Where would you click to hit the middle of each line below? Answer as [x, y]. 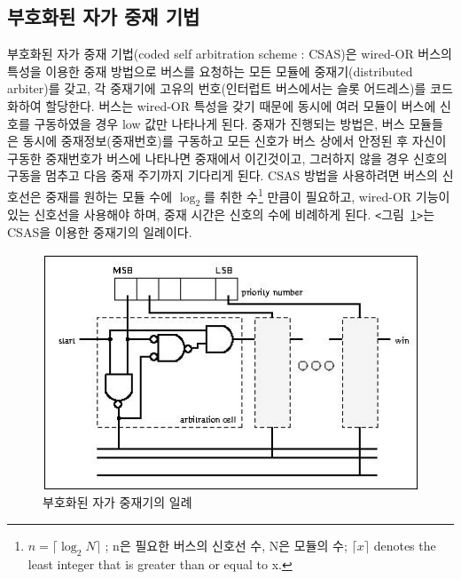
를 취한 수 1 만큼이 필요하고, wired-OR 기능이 [327, 194]
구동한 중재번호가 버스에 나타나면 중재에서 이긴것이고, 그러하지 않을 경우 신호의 [227, 158]
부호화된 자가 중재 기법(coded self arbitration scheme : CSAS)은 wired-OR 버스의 [230, 54]
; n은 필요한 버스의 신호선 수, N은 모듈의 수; [226, 545]
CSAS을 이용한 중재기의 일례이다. [100, 232]
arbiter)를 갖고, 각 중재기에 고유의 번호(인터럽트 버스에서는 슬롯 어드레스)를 [217, 88]
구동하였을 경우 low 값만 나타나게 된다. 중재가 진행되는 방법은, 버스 [219, 123]
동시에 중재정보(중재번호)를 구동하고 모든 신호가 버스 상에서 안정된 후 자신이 [234, 141]
